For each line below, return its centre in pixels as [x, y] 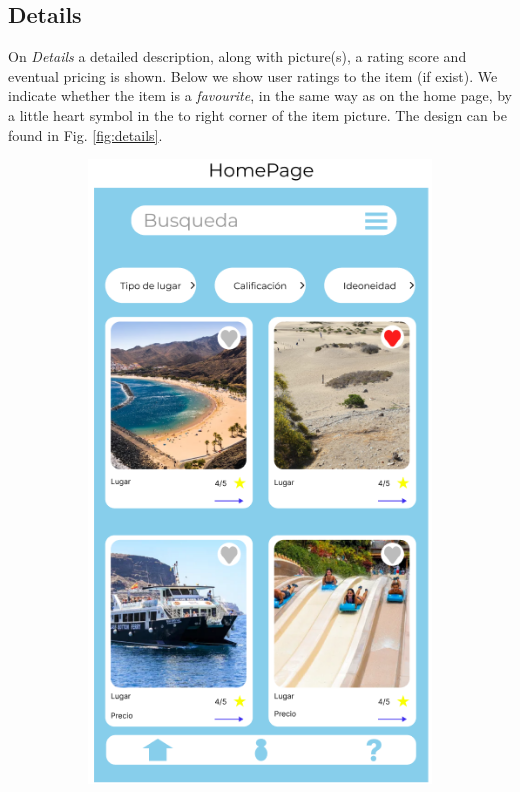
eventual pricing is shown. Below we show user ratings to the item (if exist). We [253, 75]
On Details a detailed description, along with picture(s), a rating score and [237, 56]
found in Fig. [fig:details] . [85, 134]
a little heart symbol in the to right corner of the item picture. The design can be [257, 114]
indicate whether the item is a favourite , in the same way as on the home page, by [260, 95]
